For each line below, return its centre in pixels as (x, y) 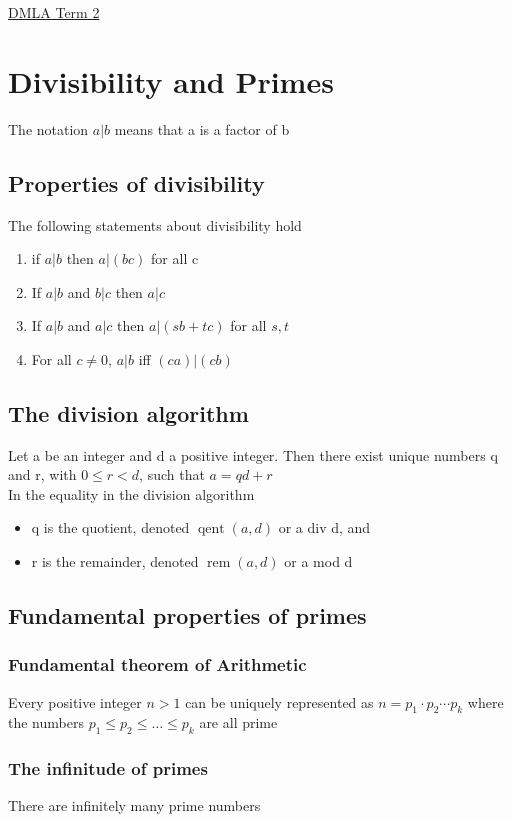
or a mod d (318, 561)
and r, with (42, 474)
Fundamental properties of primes (187, 615)
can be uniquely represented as (279, 701)
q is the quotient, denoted (110, 527)
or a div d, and (324, 527)
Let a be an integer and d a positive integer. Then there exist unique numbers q (253, 454)
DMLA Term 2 (54, 12)
